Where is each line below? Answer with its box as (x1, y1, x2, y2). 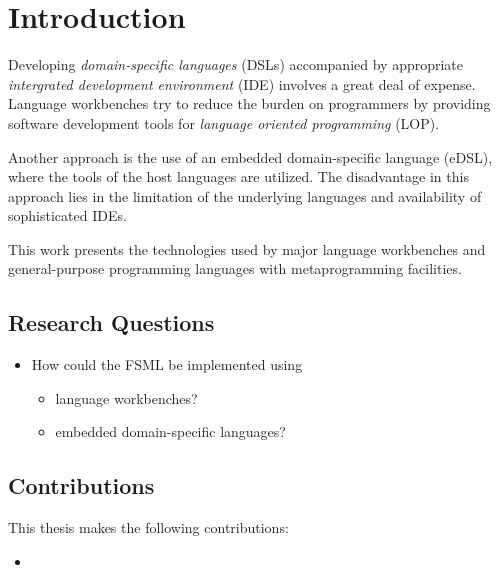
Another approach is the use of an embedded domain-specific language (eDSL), (8, 146, 493, 167)
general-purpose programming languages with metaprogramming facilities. (8, 258, 462, 279)
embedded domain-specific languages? (55, 421, 286, 442)
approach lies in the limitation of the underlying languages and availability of (8, 185, 482, 206)
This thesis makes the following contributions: (8, 517, 289, 538)
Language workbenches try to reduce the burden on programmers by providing (8, 93, 491, 114)
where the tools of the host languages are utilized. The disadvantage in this (8, 166, 469, 187)
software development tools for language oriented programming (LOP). (8, 112, 440, 133)
